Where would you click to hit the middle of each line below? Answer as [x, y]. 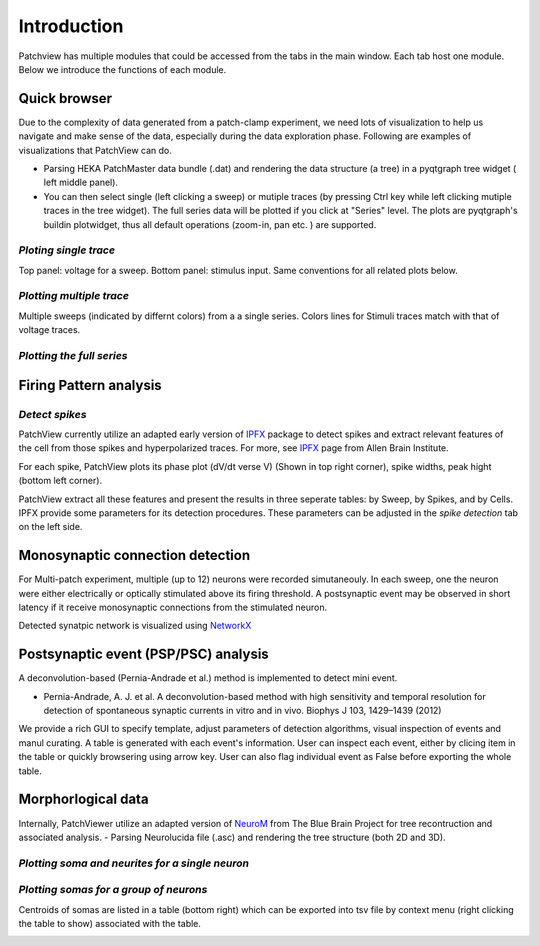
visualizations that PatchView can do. [95, 150]
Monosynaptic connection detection [134, 555]
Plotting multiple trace [74, 296]
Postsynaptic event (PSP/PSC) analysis [143, 654]
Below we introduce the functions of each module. [122, 69]
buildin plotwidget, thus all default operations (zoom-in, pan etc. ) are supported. [210, 224]
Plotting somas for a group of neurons [113, 890]
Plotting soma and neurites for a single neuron [134, 863]
